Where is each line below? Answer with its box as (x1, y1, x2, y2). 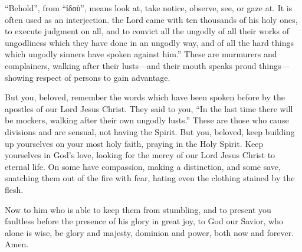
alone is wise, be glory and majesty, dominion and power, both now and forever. (5, 226, 294, 238)
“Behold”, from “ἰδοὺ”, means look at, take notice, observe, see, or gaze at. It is (5, 2, 293, 14)
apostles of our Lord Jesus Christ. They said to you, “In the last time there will (5, 102, 293, 114)
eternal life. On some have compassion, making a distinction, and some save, (5, 160, 281, 172)
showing (5, 71, 34, 83)
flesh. (5, 183, 24, 195)
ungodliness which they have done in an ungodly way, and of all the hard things (5, 36, 294, 48)
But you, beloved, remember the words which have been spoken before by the (5, 91, 285, 103)
